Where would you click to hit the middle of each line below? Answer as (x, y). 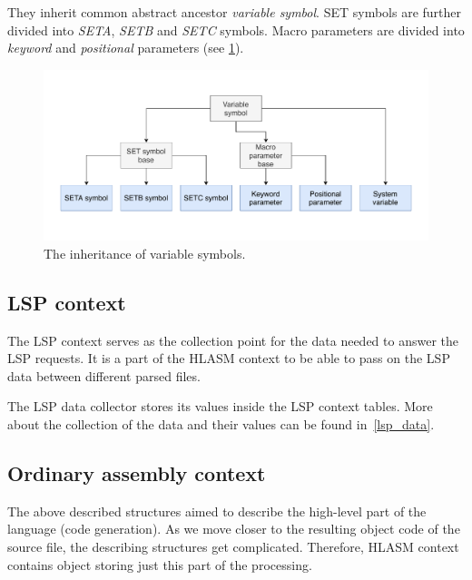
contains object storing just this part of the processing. (160, 564)
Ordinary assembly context (137, 472)
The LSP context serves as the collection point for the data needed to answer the (233, 340)
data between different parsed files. (104, 375)
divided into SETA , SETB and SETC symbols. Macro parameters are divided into (236, 29)
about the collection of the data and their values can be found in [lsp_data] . (221, 423)
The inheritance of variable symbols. (145, 253)
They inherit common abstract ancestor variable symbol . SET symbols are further (235, 12)
